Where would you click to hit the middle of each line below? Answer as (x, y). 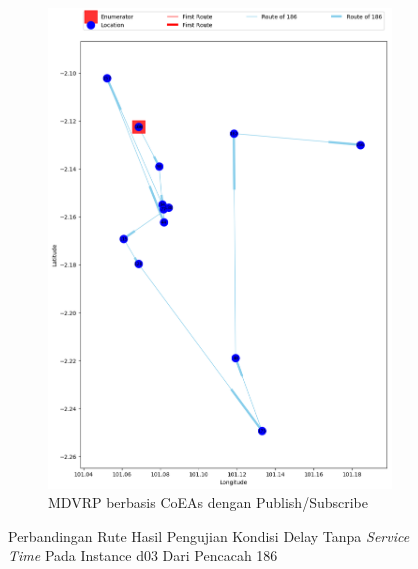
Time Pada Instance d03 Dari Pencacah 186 (143, 555)
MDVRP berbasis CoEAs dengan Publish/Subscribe (208, 502)
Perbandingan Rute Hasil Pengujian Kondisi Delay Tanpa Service (209, 535)
